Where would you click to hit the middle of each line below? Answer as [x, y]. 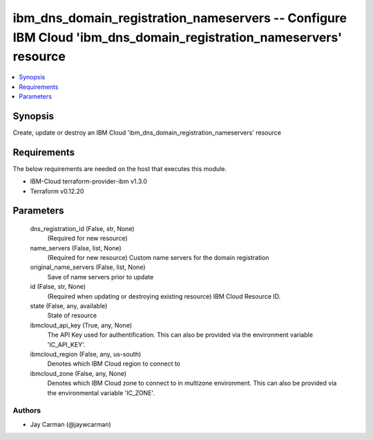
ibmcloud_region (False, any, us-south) [86, 354]
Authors [27, 410]
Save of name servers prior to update [101, 277]
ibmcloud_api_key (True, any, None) [81, 325]
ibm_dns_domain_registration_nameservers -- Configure [180, 18]
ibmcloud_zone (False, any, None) [78, 373]
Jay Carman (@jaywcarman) [71, 424]
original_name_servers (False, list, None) [88, 267]
